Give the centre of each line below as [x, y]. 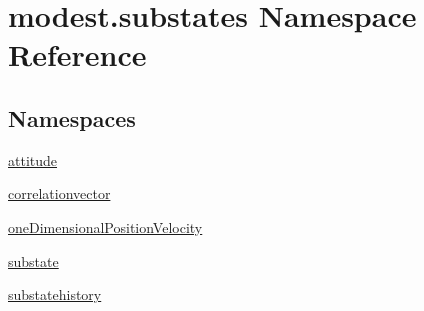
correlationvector [59, 193]
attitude [33, 159]
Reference [77, 54]
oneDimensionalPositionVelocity [105, 226]
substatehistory [55, 294]
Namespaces [72, 117]
